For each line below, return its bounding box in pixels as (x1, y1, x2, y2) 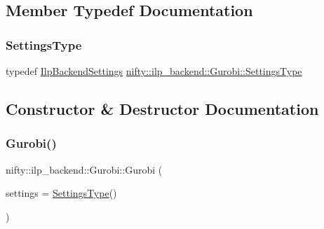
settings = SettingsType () (6, 186, 117, 200)
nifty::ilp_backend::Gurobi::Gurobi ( (6, 162, 163, 176)
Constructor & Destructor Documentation (6, 97, 319, 119)
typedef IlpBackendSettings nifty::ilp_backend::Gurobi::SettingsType (6, 64, 302, 78)
